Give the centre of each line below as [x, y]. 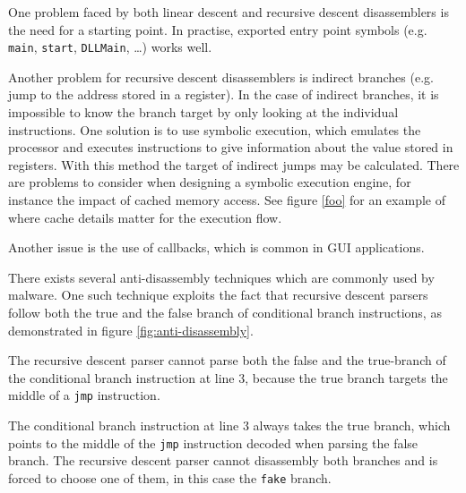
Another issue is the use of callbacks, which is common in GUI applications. [216, 247]
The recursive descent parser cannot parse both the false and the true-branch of [227, 360]
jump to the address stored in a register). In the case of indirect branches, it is [224, 94]
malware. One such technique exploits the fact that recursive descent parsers [218, 295]
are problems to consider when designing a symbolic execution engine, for [210, 182]
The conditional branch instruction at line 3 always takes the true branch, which [229, 425]
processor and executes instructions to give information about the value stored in [231, 147]
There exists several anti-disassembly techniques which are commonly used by [221, 277]
